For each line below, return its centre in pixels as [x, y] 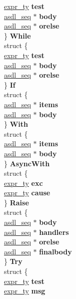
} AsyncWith [27, 163]
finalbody [55, 251]
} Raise [16, 202]
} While [17, 35]
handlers [54, 232]
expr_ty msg [25, 291]
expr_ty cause [27, 193]
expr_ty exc [23, 183]
